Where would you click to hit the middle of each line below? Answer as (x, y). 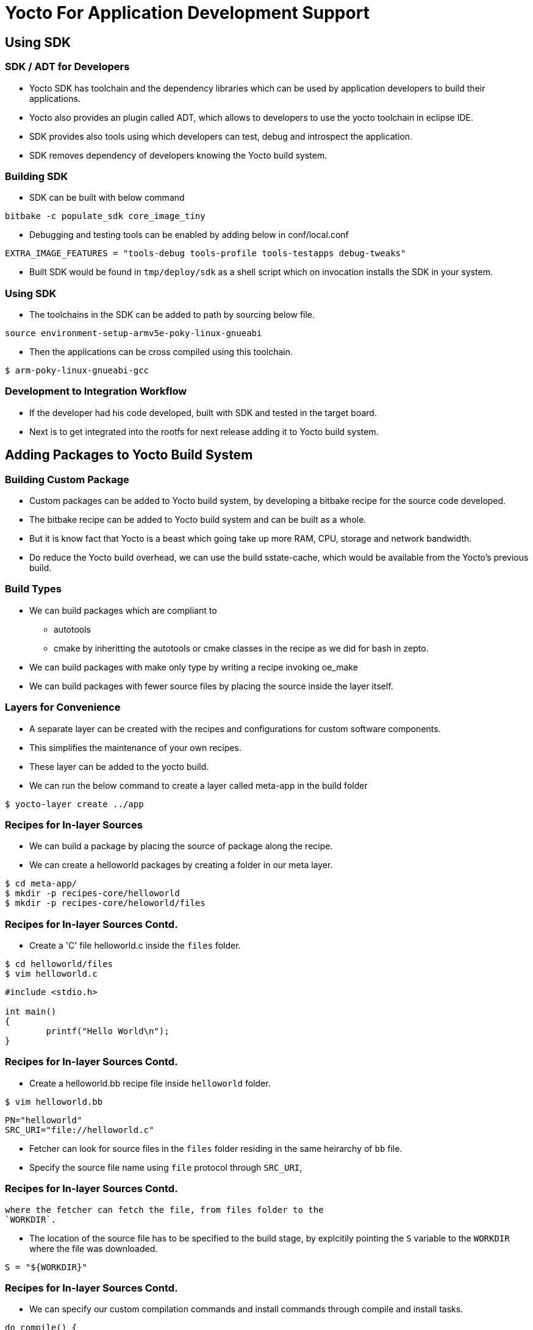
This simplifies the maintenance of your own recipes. (135, 747)
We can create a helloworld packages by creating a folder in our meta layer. (181, 865)
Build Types (34, 589)
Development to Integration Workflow (96, 391)
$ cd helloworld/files (59, 964)
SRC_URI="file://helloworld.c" (80, 1130)
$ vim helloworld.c (51, 974)
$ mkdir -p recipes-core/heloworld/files (105, 903)
